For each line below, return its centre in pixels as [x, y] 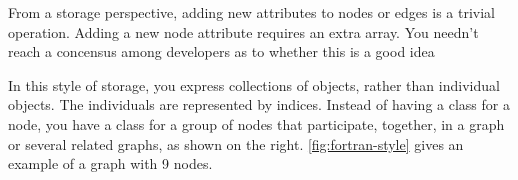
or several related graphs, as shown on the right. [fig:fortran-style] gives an [236, 143]
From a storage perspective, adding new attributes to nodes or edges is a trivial [251, 12]
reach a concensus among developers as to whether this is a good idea [221, 51]
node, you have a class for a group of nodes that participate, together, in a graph [256, 123]
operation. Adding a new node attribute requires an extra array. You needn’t [243, 31]
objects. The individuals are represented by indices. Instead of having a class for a [259, 104]
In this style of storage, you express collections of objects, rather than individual [254, 84]
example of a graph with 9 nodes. [110, 163]
